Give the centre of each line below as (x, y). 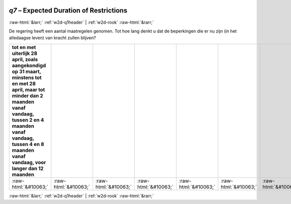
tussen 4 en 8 (28, 144)
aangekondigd (29, 65)
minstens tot (27, 78)
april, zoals (25, 59)
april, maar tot (28, 90)
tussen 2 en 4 (28, 120)
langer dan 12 (28, 168)
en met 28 (24, 83)
